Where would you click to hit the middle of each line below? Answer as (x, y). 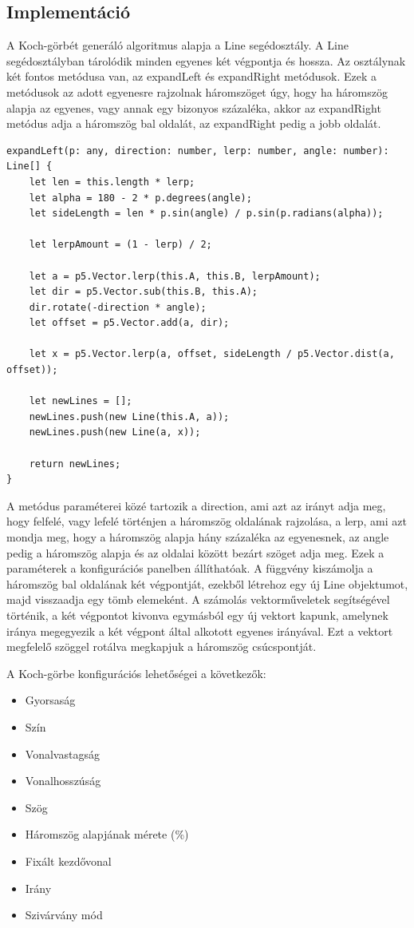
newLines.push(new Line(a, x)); (115, 432)
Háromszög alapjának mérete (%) (107, 834)
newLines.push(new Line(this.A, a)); (129, 416)
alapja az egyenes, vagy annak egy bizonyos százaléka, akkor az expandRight (194, 107)
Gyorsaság (50, 700)
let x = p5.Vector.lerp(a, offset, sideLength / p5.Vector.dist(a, (212, 354)
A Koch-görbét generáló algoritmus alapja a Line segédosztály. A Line (177, 45)
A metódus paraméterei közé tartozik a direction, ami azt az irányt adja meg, (196, 505)
